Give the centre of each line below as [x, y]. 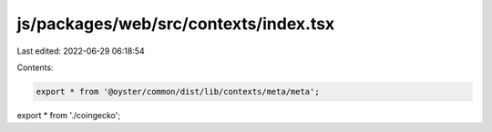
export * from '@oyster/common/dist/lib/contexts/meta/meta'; [178, 91]
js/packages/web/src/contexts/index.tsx [176, 24]
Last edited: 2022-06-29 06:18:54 [81, 51]
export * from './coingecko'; [69, 115]
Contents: [35, 67]
